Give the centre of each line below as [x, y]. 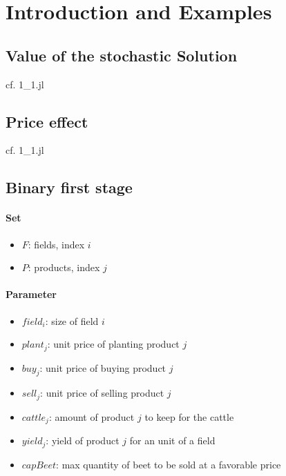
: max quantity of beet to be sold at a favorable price [169, 464]
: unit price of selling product [102, 393]
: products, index [64, 267]
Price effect [47, 121]
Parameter [31, 294]
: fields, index [56, 244]
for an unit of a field [172, 440]
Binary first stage [69, 187]
